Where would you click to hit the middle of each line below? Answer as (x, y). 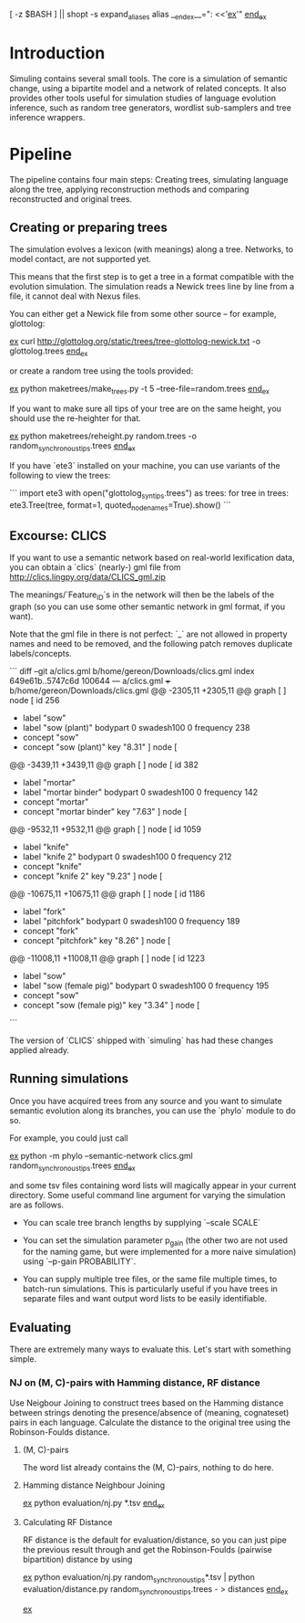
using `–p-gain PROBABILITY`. (79, 1261)
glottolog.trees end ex (49, 352)
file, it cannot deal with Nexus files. (75, 296)
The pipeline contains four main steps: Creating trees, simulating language (149, 179)
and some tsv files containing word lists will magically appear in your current (153, 1185)
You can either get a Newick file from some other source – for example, (143, 314)
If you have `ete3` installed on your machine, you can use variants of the (145, 465)
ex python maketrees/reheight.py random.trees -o (103, 436)
